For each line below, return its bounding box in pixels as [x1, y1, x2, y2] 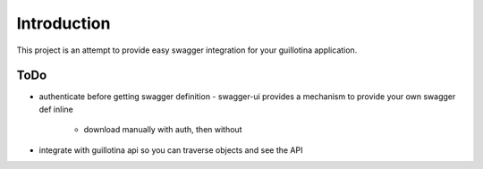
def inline [38, 104, 73, 114]
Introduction [16, 13, 111, 33]
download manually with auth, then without [83, 124, 242, 135]
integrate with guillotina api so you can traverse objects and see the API [38, 144, 303, 156]
